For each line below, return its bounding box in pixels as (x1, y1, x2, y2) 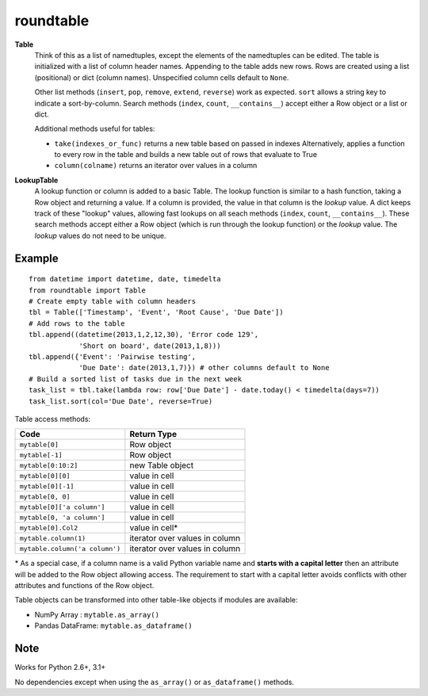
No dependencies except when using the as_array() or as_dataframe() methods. (14, 677, 295, 686)
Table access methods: (14, 414, 91, 423)
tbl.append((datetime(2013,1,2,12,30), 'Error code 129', (29, 330, 259, 339)
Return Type (129, 429, 178, 440)
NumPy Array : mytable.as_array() (34, 610, 160, 619)
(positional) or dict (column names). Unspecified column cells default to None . (34, 72, 289, 82)
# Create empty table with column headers (29, 296, 197, 305)
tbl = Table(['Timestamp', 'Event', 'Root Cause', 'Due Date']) (29, 308, 285, 317)
